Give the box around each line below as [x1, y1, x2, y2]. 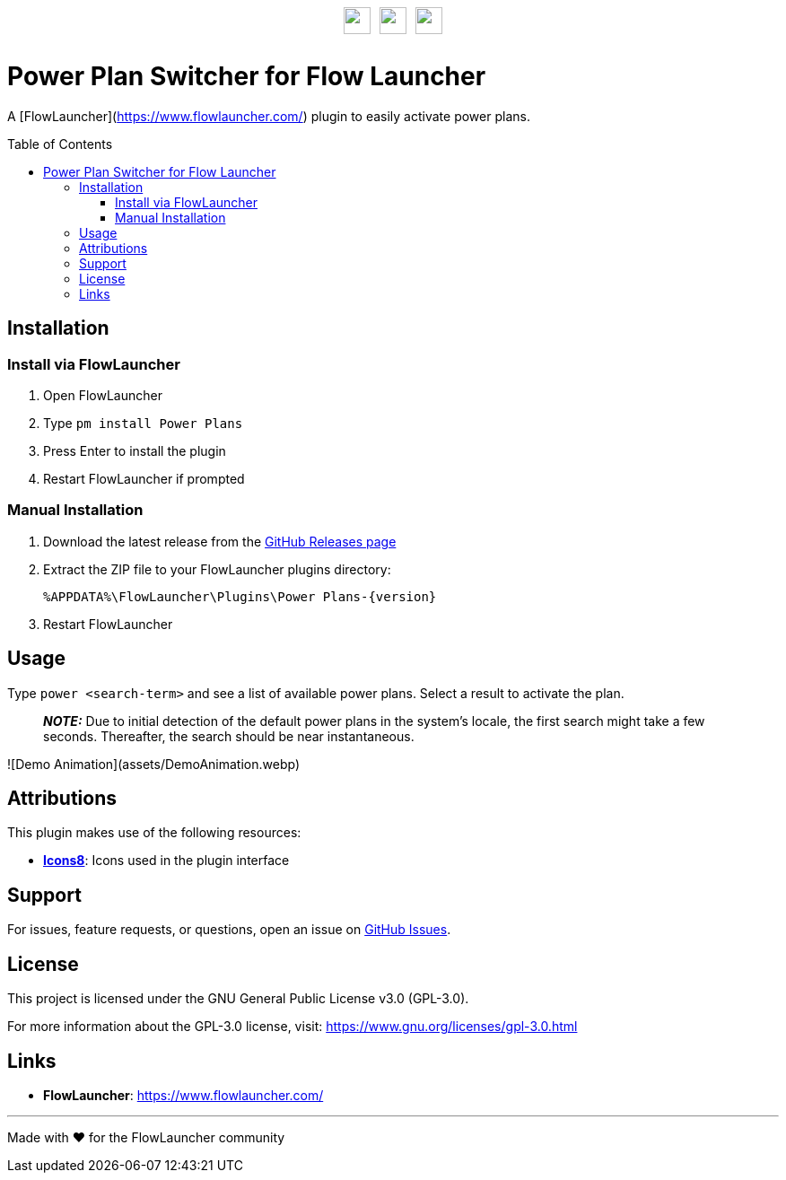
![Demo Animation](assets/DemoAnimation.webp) [7, 756, 300, 772]
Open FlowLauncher [43, 387, 162, 403]
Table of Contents [7, 135, 113, 152]
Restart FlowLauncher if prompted [43, 470, 245, 486]
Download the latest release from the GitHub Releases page [43, 533, 397, 549]
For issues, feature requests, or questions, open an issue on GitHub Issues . [7, 922, 451, 938]
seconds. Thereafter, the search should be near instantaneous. [43, 728, 415, 744]
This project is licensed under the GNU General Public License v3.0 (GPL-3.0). [7, 991, 469, 1007]
